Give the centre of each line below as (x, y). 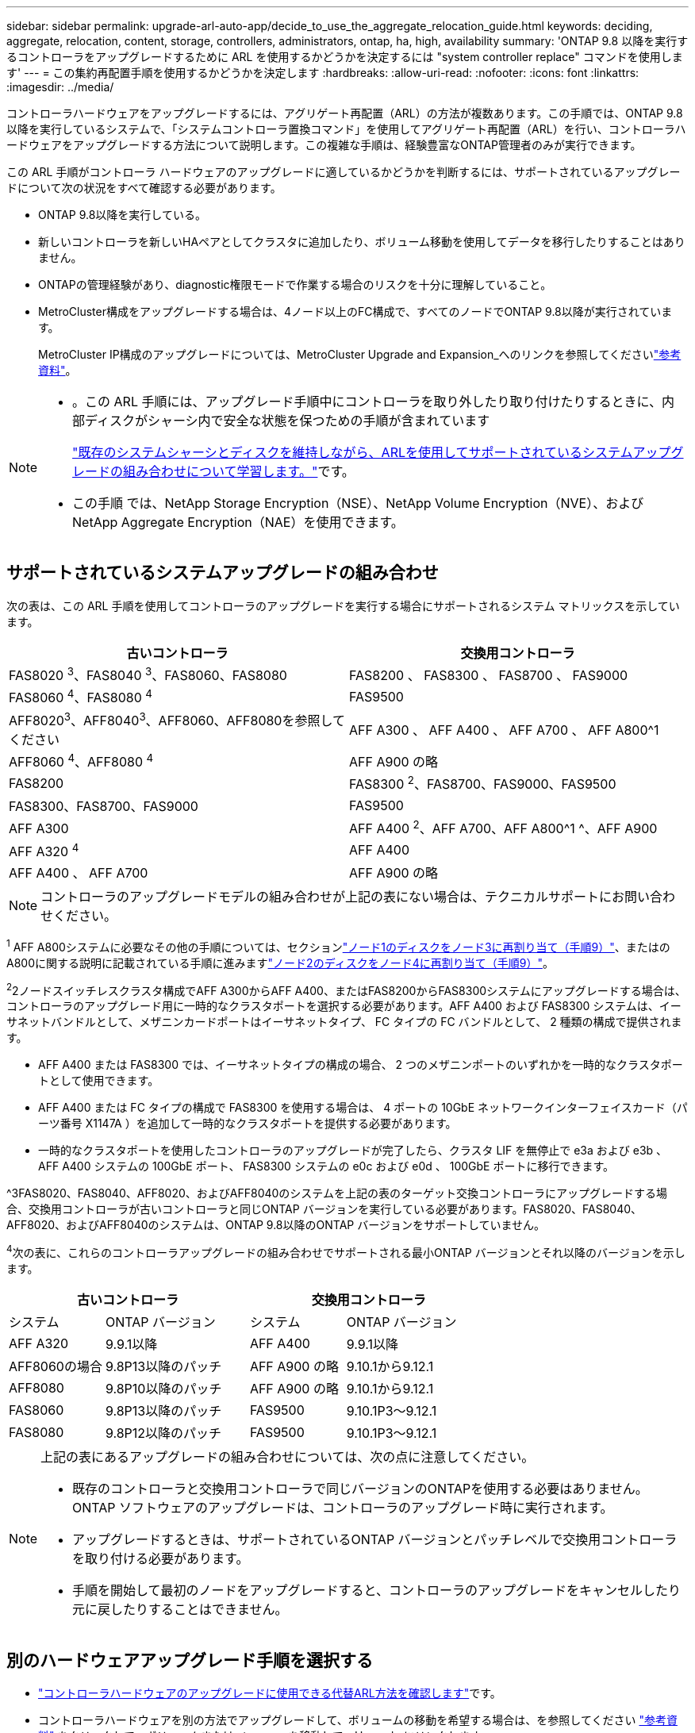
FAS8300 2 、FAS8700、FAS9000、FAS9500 (483, 783)
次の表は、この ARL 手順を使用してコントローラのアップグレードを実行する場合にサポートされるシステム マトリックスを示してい (343, 605)
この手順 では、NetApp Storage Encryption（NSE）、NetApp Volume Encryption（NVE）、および (358, 503)
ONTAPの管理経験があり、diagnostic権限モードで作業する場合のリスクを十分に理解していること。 (295, 284)
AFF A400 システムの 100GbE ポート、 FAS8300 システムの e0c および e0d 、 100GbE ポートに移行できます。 (326, 1166)
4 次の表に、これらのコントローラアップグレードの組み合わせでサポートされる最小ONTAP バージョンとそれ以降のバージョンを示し (346, 1252)
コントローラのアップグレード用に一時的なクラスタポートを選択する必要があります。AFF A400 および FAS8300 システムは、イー (344, 1006)
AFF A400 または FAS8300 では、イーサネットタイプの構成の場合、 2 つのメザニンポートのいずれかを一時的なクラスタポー (361, 1065)
